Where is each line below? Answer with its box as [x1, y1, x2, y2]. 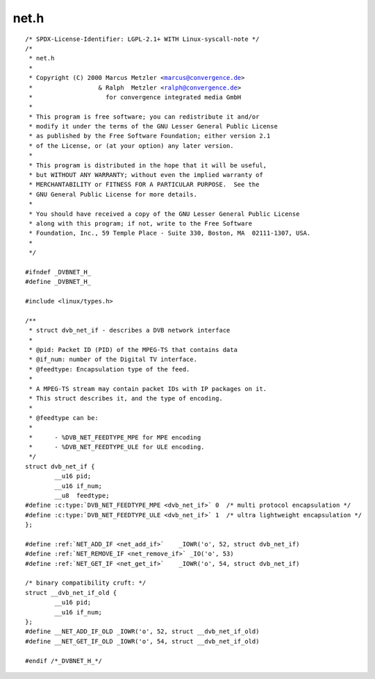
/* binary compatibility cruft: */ [25, 579, 147, 587]
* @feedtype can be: [28, 414, 99, 421]
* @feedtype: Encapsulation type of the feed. [28, 365, 190, 373]
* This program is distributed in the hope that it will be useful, [28, 161, 267, 169]
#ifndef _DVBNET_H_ [25, 268, 92, 276]
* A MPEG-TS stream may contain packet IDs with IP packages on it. [28, 385, 267, 392]
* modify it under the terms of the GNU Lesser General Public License [28, 122, 278, 131]
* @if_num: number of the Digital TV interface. [28, 355, 198, 364]
